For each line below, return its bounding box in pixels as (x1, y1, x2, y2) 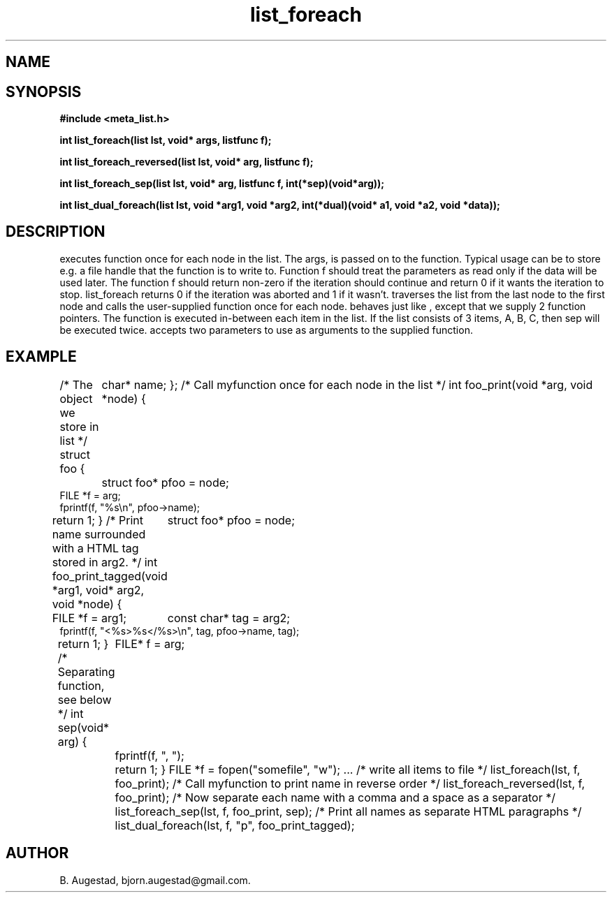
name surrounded (52, 527, 146, 541)
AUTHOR (6, 844, 69, 862)
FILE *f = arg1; (52, 610, 126, 625)
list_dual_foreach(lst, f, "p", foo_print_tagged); (115, 818, 355, 832)
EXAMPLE (6, 348, 77, 366)
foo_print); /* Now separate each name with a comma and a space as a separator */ (115, 790, 556, 804)
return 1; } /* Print (52, 513, 144, 527)
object (59, 391, 93, 406)
